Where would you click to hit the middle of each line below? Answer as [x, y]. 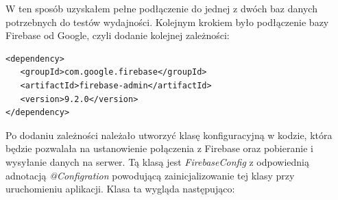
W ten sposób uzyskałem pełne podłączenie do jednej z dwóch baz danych [161, 8]
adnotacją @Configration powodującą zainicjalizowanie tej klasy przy [150, 175]
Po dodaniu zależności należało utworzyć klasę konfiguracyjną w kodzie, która [169, 135]
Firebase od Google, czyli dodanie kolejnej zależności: [118, 35]
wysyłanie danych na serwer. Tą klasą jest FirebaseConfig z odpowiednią [158, 161]
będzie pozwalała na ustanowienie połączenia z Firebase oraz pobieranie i [159, 148]
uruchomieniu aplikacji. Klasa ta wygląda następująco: [120, 189]
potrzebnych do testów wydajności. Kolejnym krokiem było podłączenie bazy [167, 22]
